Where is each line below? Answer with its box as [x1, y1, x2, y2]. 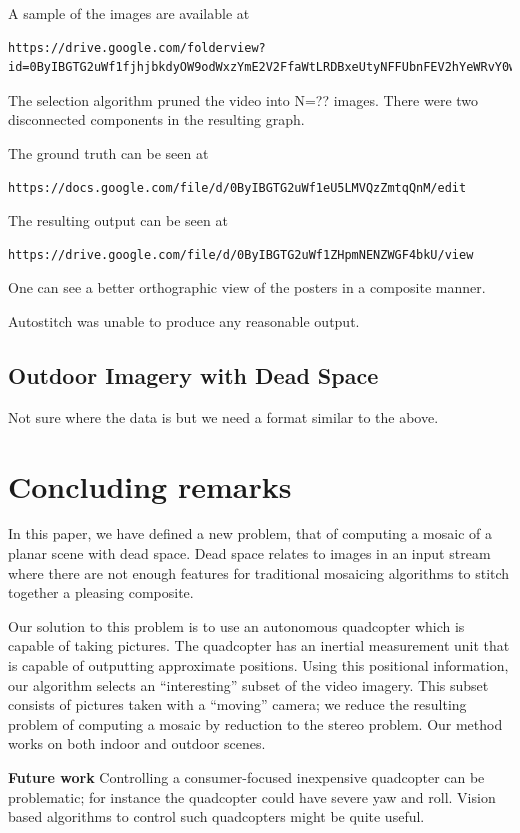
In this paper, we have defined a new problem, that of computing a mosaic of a [8, 523, 492, 544]
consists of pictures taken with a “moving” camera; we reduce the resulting [8, 694, 467, 715]
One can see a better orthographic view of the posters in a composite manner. [8, 277, 486, 298]
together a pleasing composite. [8, 582, 194, 603]
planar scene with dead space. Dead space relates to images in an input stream [8, 543, 491, 564]
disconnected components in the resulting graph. [8, 109, 305, 130]
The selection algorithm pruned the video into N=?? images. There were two [8, 89, 479, 110]
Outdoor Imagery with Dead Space [8, 359, 379, 390]
